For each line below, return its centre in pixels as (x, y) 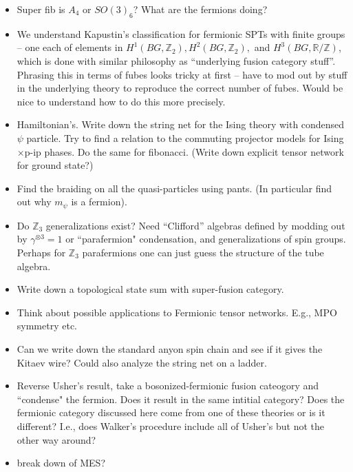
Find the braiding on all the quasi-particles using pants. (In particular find (174, 188)
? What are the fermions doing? (200, 9)
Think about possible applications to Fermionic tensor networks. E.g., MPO (177, 312)
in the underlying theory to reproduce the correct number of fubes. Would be (180, 88)
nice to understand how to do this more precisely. (121, 101)
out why (34, 202)
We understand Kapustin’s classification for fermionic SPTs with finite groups (181, 33)
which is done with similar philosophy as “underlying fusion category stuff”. (176, 60)
